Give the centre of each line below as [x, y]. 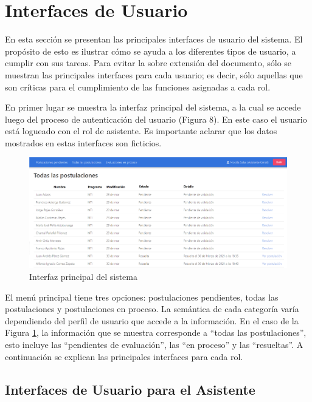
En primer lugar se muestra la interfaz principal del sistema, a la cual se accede [153, 107]
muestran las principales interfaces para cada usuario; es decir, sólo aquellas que [154, 74]
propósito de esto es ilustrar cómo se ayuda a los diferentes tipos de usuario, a [151, 51]
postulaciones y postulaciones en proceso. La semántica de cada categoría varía [152, 309]
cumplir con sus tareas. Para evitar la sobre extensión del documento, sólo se [148, 63]
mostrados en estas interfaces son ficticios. [83, 142]
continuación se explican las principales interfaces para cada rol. [124, 356]
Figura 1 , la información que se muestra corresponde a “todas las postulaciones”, [156, 332]
